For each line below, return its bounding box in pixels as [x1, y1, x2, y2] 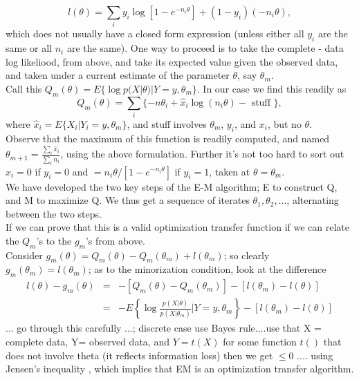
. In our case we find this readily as [196, 81, 347, 95]
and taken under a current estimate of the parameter [6, 68, 230, 82]
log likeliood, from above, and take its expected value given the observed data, [6, 54, 338, 68]
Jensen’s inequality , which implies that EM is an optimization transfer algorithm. [6, 361, 354, 376]
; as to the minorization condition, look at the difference [88, 262, 326, 276]
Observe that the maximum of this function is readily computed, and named [6, 131, 330, 145]
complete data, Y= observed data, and [6, 334, 169, 348]
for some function [223, 334, 297, 348]
